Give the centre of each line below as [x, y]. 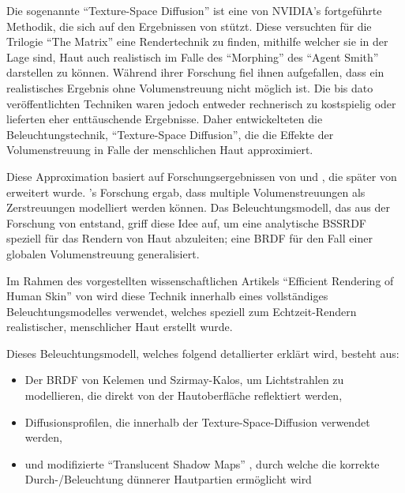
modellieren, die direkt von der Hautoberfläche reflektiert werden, [184, 395]
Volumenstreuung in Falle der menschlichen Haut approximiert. [160, 150]
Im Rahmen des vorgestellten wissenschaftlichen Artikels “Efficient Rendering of [200, 280]
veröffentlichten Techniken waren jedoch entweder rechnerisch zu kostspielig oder [201, 103]
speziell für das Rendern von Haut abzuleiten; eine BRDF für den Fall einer [189, 238]
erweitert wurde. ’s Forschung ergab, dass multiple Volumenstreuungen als [186, 192]
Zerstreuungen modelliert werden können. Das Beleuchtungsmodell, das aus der [198, 207]
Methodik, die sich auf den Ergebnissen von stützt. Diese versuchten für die [189, 26]
